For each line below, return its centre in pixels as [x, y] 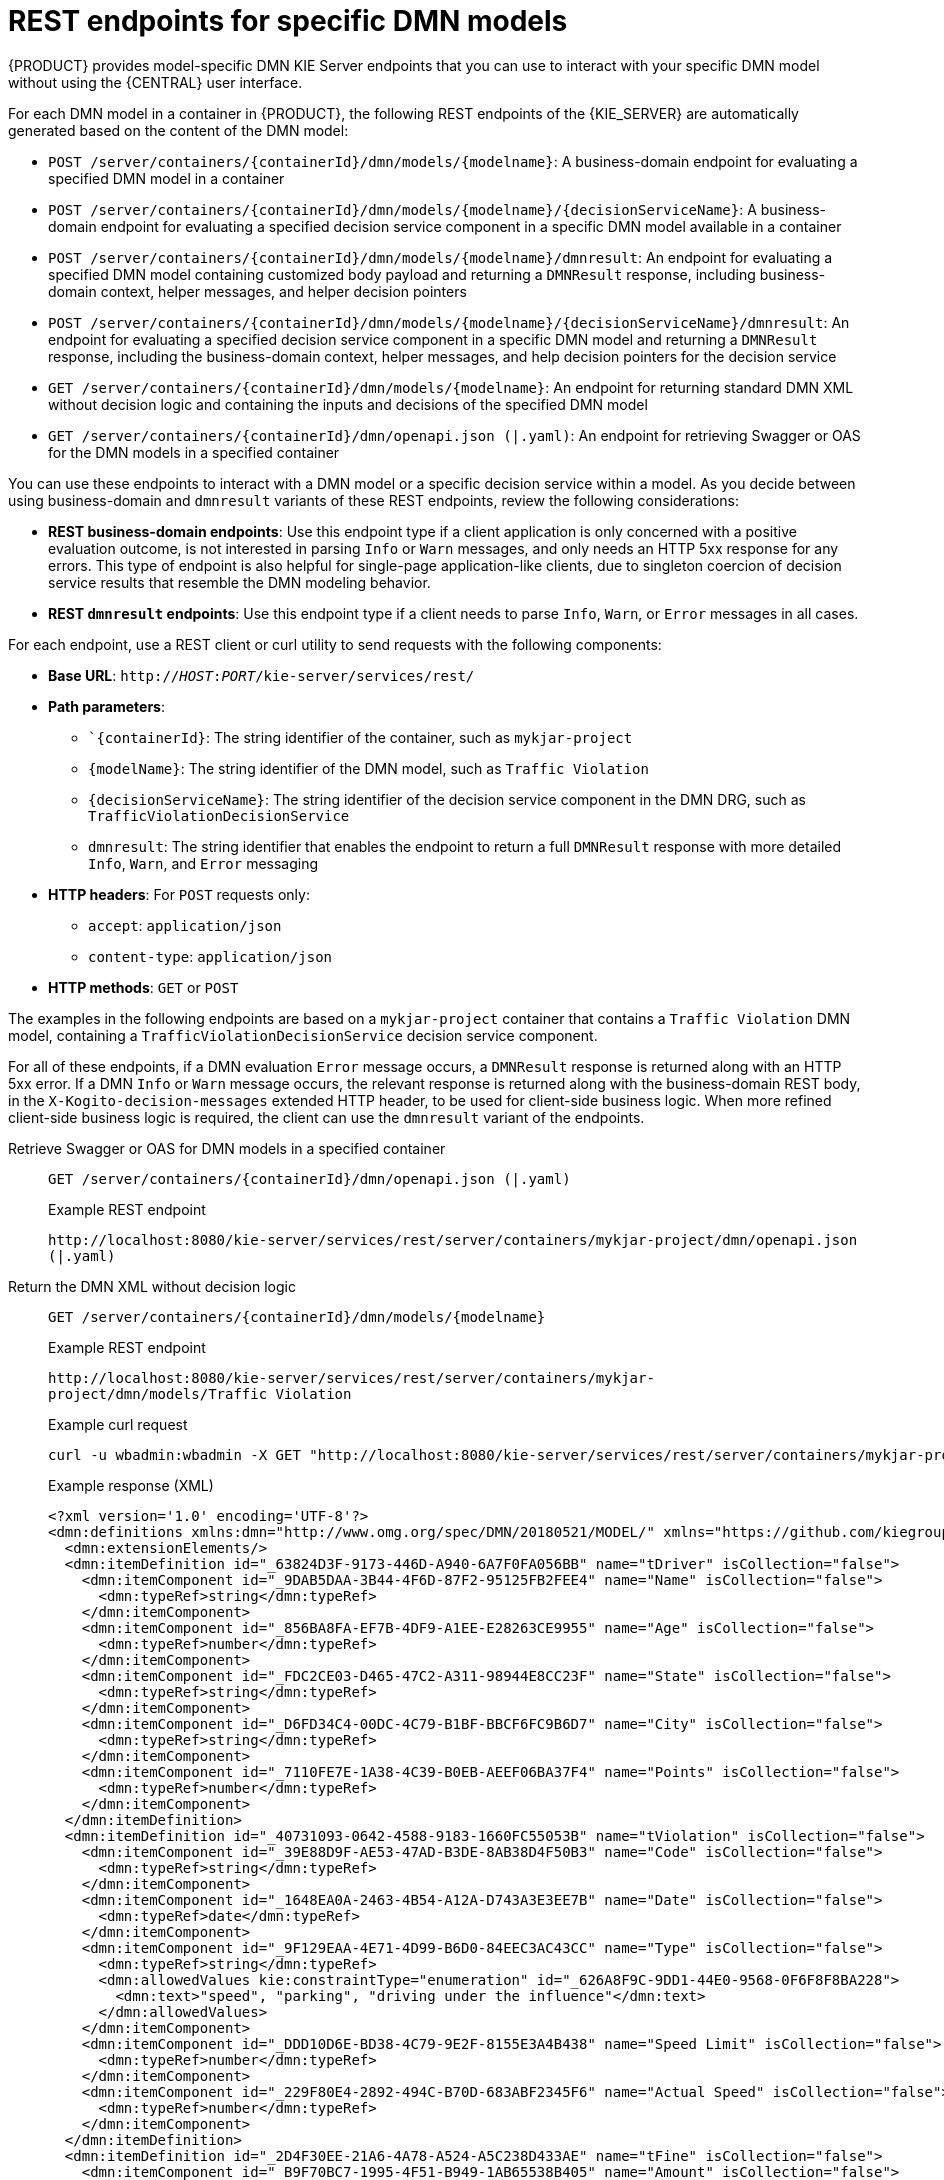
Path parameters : [106, 706]
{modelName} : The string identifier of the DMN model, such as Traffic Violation [368, 768]
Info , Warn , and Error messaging [203, 863]
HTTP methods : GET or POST [143, 987]
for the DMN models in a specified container [194, 452]
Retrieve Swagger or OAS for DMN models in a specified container [227, 1148]
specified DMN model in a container [166, 178]
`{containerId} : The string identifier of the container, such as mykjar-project [360, 737]
